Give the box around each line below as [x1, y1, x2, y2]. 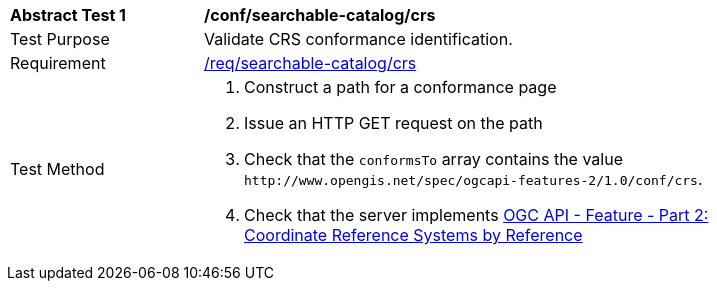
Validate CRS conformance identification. [204, 29, 513, 49]
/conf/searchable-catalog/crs [204, 5, 436, 25]
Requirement [10, 53, 106, 73]
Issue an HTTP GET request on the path [244, 113, 543, 133]
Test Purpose [10, 29, 110, 49]
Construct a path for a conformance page [244, 77, 557, 97]
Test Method [10, 159, 105, 179]
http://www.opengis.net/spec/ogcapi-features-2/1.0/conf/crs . [244, 169, 703, 189]
